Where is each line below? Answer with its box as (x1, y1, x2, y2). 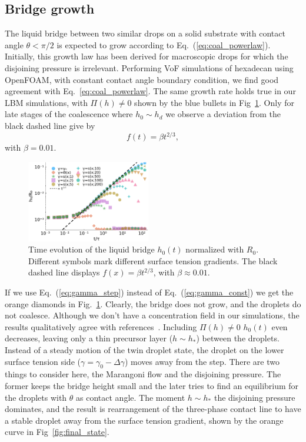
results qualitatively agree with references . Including (5, 320, 197, 333)
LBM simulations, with (5, 96, 88, 108)
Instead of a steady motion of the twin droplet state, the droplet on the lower (5, 344, 284, 355)
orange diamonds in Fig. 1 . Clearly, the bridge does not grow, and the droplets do (5, 297, 301, 310)
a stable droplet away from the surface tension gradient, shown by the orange (5, 414, 284, 426)
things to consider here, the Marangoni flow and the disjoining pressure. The (5, 368, 281, 380)
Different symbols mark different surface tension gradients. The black (28, 254, 278, 267)
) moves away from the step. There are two (124, 355, 280, 367)
